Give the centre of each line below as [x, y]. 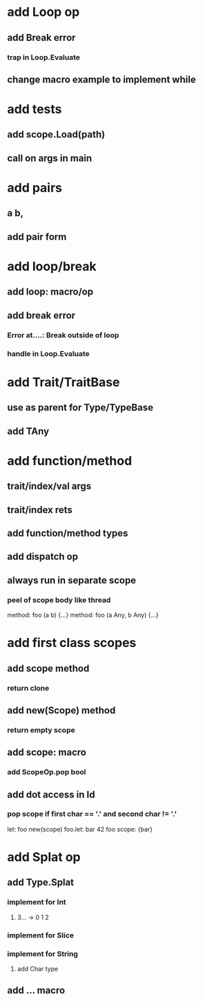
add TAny [28, 431]
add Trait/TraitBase [64, 382]
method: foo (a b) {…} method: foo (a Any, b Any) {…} [83, 615]
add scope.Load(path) [56, 134]
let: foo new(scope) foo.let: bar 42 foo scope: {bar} [80, 829]
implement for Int [37, 902]
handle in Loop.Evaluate [48, 353]
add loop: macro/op [50, 292]
